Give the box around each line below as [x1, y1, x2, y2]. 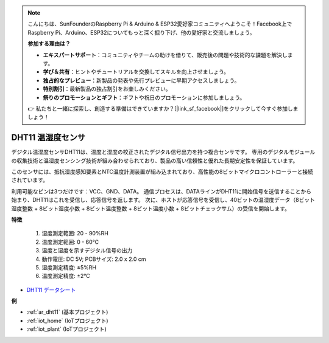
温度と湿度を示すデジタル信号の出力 [41, 247, 133, 254]
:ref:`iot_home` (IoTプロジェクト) [26, 317, 109, 324]
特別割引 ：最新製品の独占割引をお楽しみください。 [43, 85, 171, 92]
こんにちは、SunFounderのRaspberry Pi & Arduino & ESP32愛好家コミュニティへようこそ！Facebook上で [27, 20, 292, 27]
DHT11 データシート [26, 286, 76, 293]
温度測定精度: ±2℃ [41, 272, 91, 280]
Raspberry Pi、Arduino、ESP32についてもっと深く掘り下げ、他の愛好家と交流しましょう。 [27, 29, 255, 36]
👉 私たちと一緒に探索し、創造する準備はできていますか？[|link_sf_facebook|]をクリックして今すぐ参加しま [27, 105, 299, 112]
